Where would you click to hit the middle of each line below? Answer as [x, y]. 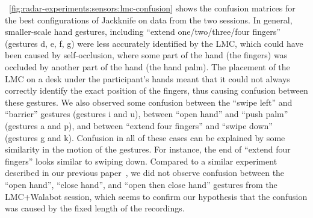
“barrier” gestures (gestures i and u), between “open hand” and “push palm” [147, 114]
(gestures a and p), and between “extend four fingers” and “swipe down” [139, 125]
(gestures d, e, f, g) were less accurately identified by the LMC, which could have [154, 43]
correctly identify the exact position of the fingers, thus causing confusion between [156, 90]
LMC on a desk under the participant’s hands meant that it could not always [147, 78]
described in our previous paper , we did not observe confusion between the [145, 173]
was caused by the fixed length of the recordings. [95, 208]
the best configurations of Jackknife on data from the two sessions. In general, [149, 20]
